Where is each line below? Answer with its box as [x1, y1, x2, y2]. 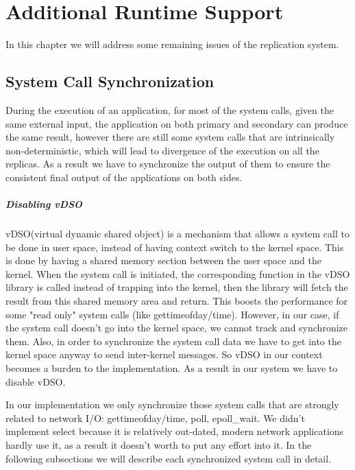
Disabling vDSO [5, 197, 83, 211]
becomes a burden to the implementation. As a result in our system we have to [5, 360, 338, 375]
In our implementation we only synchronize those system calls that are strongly [5, 397, 339, 412]
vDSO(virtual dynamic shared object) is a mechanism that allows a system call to [5, 226, 350, 241]
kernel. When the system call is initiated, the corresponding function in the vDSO [5, 266, 350, 281]
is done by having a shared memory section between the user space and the [5, 253, 321, 268]
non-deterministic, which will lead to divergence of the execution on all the [5, 143, 319, 157]
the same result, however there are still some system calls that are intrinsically [5, 130, 335, 144]
